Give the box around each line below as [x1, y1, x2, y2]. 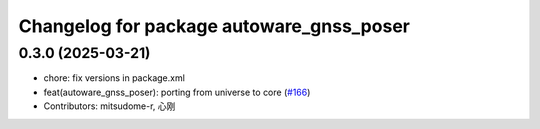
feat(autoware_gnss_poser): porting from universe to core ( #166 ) [43, 86, 311, 98]
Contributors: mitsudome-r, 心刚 [43, 100, 176, 112]
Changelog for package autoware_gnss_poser [18, 15, 410, 37]
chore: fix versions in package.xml [43, 72, 185, 84]
